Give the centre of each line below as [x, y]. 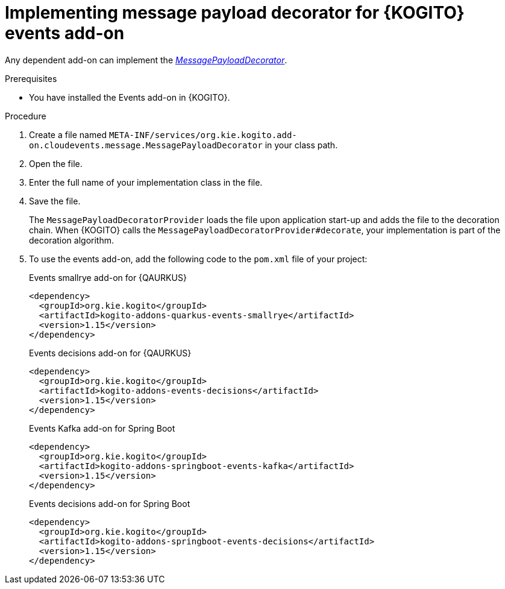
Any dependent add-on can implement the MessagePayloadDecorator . [146, 60]
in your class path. [301, 145]
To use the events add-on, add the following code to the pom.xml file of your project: [198, 259]
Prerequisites [31, 78]
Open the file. [56, 163]
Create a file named [68, 134]
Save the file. [55, 201]
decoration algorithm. [72, 240]
